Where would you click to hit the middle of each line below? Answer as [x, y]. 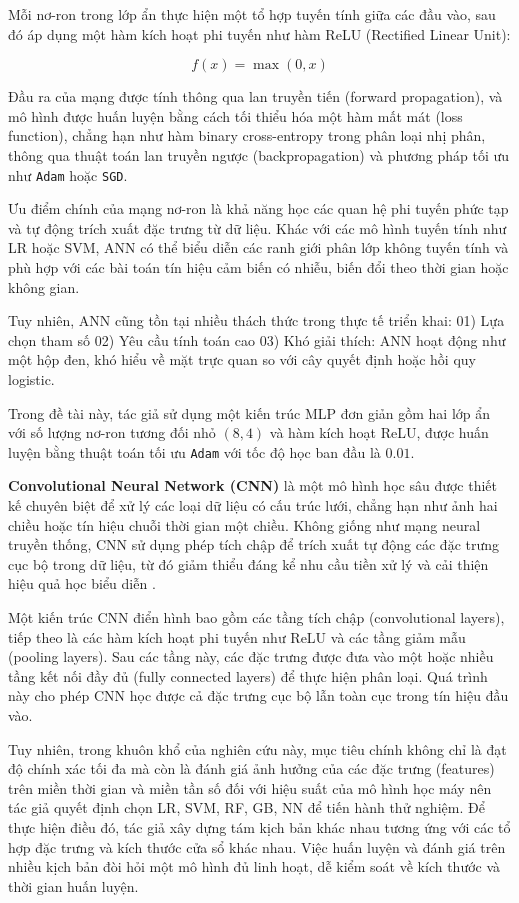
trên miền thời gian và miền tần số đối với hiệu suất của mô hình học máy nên [250, 787]
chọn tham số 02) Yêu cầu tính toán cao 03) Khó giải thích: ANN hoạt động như [257, 339]
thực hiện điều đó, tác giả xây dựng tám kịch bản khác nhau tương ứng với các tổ [259, 826]
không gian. [44, 286]
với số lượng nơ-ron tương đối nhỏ [112, 432]
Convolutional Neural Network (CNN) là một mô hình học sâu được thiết [253, 485]
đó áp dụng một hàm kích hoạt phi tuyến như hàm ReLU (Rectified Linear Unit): [259, 33]
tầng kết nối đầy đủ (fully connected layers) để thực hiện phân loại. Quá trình [248, 675]
